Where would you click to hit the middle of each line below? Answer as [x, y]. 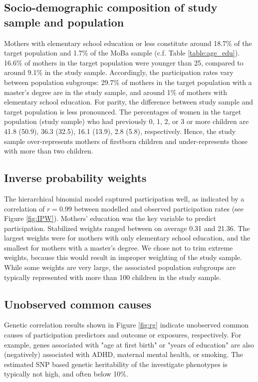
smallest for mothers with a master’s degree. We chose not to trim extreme [119, 247]
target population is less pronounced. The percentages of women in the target [123, 111]
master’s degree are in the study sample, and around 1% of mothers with [116, 92]
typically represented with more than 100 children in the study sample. [113, 277]
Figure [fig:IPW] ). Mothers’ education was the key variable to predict [110, 218]
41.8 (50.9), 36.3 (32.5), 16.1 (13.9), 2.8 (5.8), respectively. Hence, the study [120, 131]
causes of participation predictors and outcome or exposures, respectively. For [123, 335]
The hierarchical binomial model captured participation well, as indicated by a [124, 198]
